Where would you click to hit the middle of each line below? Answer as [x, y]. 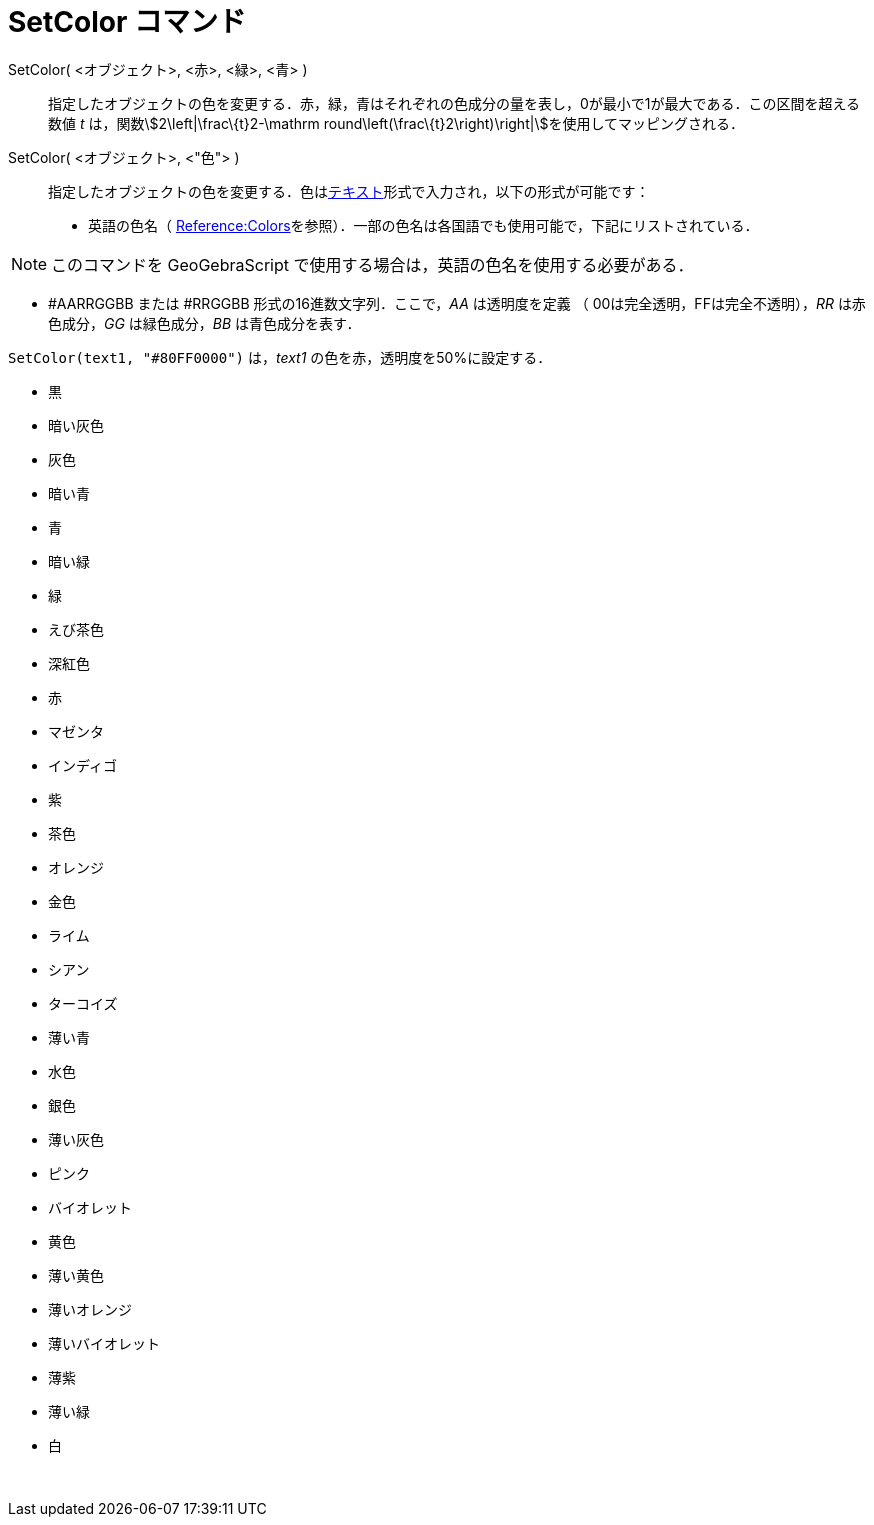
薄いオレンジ [90, 1309]
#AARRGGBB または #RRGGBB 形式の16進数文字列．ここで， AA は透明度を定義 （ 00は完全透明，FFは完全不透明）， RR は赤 [457, 303]
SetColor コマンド [127, 22]
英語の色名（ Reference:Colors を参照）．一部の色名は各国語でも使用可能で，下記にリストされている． [423, 225]
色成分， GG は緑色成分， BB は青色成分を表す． [204, 323]
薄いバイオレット [104, 1343]
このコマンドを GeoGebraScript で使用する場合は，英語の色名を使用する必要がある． [372, 264]
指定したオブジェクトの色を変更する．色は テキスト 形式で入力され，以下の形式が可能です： [349, 191]
